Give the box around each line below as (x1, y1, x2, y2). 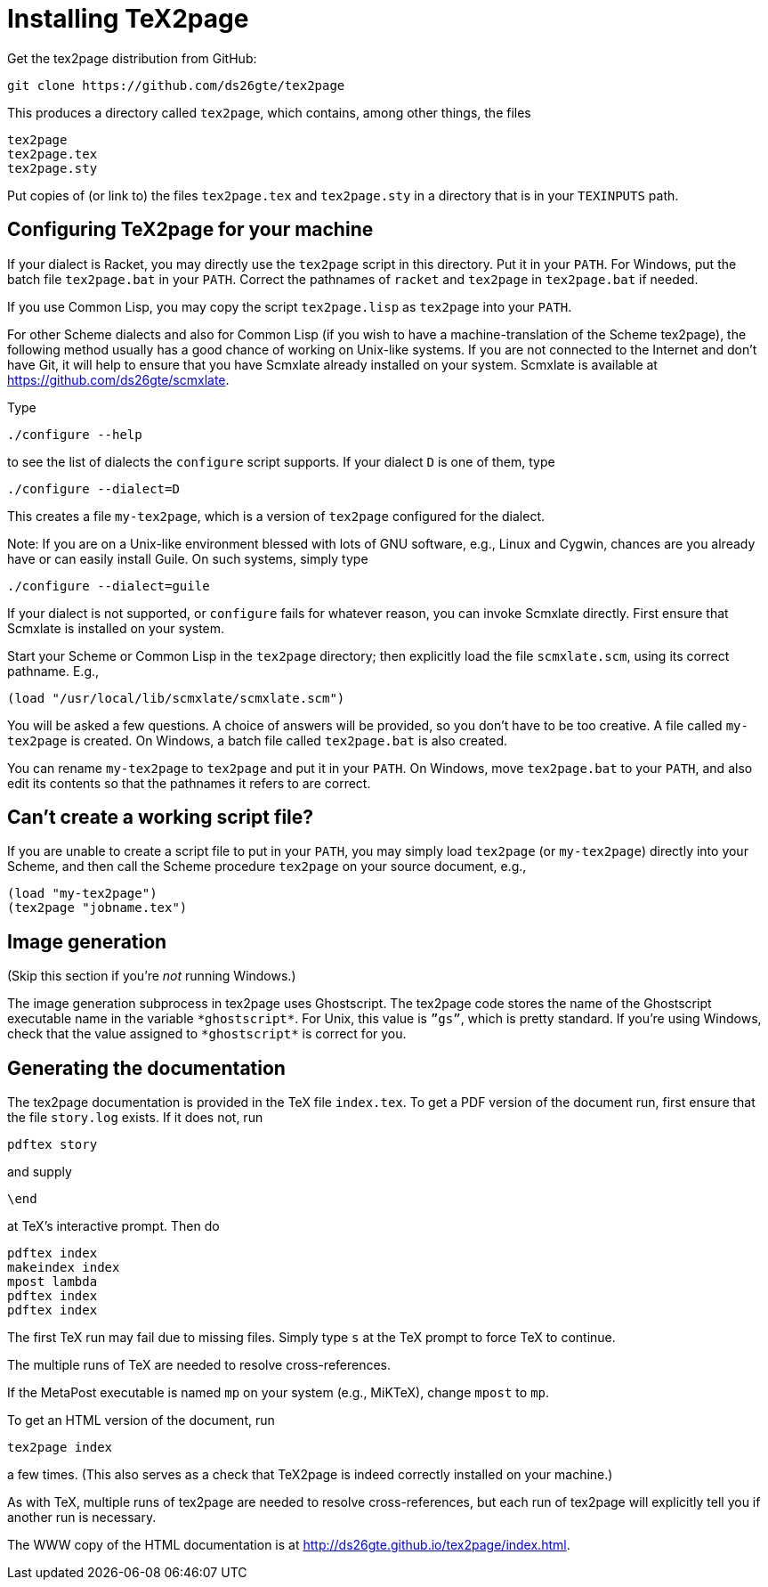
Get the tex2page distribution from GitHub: (7, 50, 257, 66)
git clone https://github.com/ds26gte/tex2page (7, 77, 345, 93)
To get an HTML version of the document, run (7, 1412, 275, 1428)
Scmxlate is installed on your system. (7, 620, 225, 636)
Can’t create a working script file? (7, 806, 314, 829)
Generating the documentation (7, 1056, 286, 1079)
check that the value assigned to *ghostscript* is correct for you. (7, 1026, 407, 1042)
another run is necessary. (7, 1510, 157, 1526)
